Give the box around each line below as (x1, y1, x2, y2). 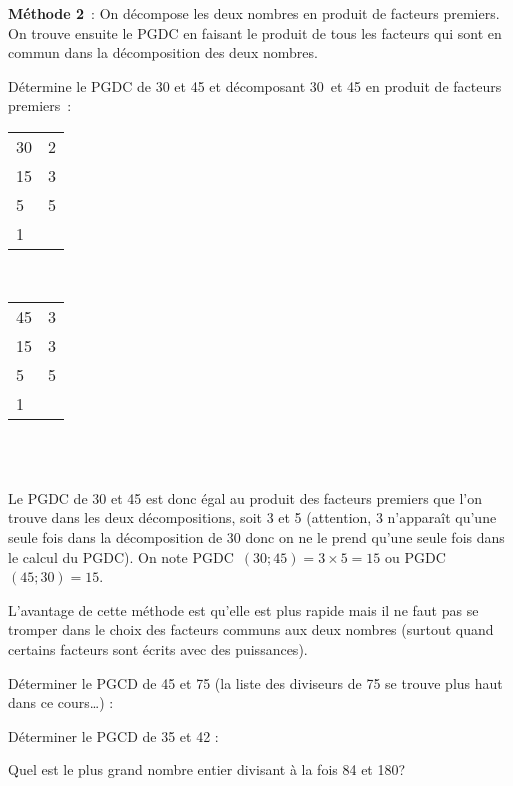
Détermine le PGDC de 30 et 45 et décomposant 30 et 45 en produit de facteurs (8, 75, 502, 96)
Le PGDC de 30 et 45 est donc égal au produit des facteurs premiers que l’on (8, 487, 482, 508)
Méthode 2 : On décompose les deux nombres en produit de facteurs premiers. (8, 3, 500, 23)
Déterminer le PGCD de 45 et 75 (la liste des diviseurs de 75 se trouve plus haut (8, 672, 503, 693)
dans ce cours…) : (8, 692, 114, 713)
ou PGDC (385, 546, 446, 567)
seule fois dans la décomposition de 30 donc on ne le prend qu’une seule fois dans (8, 526, 505, 547)
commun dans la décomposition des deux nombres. (8, 42, 318, 63)
